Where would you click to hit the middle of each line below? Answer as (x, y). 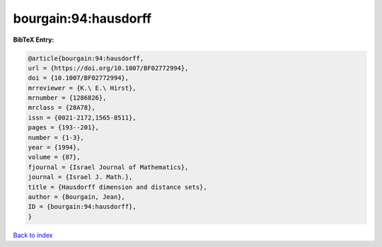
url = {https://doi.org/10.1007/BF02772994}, (108, 68)
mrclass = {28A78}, (62, 108)
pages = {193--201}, (63, 128)
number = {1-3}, (56, 137)
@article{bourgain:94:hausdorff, (86, 58)
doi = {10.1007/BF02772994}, (79, 78)
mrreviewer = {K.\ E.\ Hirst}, (82, 88)
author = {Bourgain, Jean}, (76, 197)
